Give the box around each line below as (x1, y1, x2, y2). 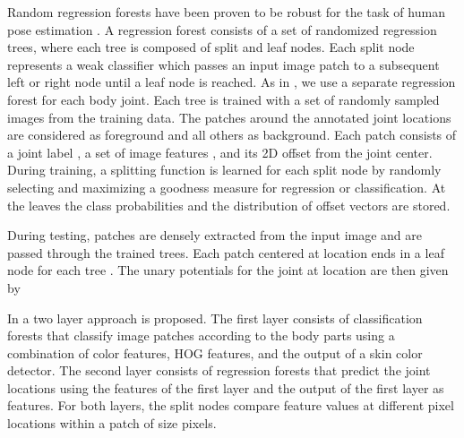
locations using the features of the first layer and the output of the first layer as (7, 378, 444, 397)
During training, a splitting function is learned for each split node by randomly (7, 160, 442, 179)
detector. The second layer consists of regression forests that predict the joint (7, 361, 431, 380)
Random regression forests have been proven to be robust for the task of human (7, 3, 445, 21)
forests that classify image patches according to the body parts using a (7, 326, 395, 345)
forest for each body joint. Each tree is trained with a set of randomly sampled (7, 90, 440, 108)
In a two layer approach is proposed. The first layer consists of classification (7, 308, 423, 327)
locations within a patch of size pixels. (7, 414, 217, 433)
